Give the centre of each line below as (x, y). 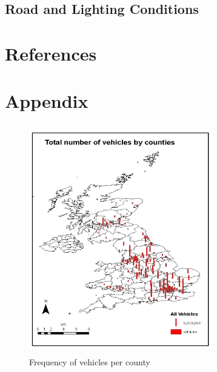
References (51, 53)
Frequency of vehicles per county (90, 361)
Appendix (47, 101)
